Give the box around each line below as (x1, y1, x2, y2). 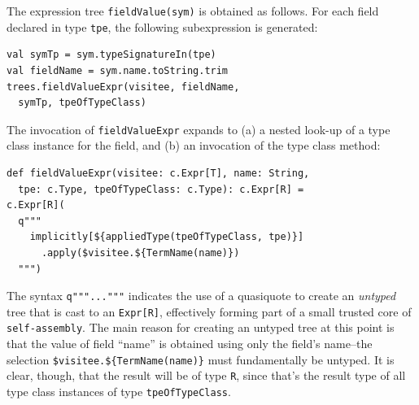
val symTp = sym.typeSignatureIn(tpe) (7, 49, 216, 61)
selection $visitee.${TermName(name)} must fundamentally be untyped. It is (7, 351, 395, 368)
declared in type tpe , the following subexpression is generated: (7, 18, 318, 35)
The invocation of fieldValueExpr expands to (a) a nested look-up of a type (7, 120, 391, 137)
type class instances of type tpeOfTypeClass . (7, 382, 231, 399)
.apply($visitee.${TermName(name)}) (41, 246, 240, 259)
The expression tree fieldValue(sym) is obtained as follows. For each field (7, 2, 379, 19)
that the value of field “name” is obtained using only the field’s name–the (7, 335, 373, 352)
